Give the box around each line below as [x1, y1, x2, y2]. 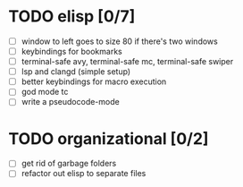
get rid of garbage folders [21, 158, 117, 169]
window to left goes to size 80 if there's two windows [21, 36, 218, 47]
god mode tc [21, 87, 69, 98]
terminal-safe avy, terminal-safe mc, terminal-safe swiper [21, 56, 234, 67]
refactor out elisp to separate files [21, 168, 147, 179]
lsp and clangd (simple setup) [21, 66, 131, 77]
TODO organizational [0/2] [8, 128, 209, 149]
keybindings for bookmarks [21, 47, 122, 56]
